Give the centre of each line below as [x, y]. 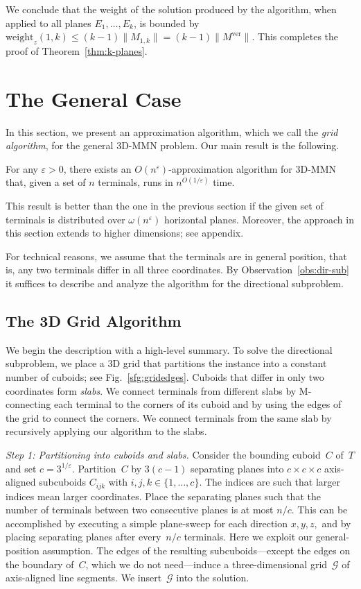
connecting [28, 404]
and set [21, 468]
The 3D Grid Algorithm [94, 321]
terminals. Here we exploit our [248, 537]
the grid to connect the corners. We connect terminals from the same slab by [169, 417]
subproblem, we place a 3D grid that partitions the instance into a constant [166, 363]
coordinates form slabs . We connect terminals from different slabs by [151, 390]
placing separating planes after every [83, 537]
